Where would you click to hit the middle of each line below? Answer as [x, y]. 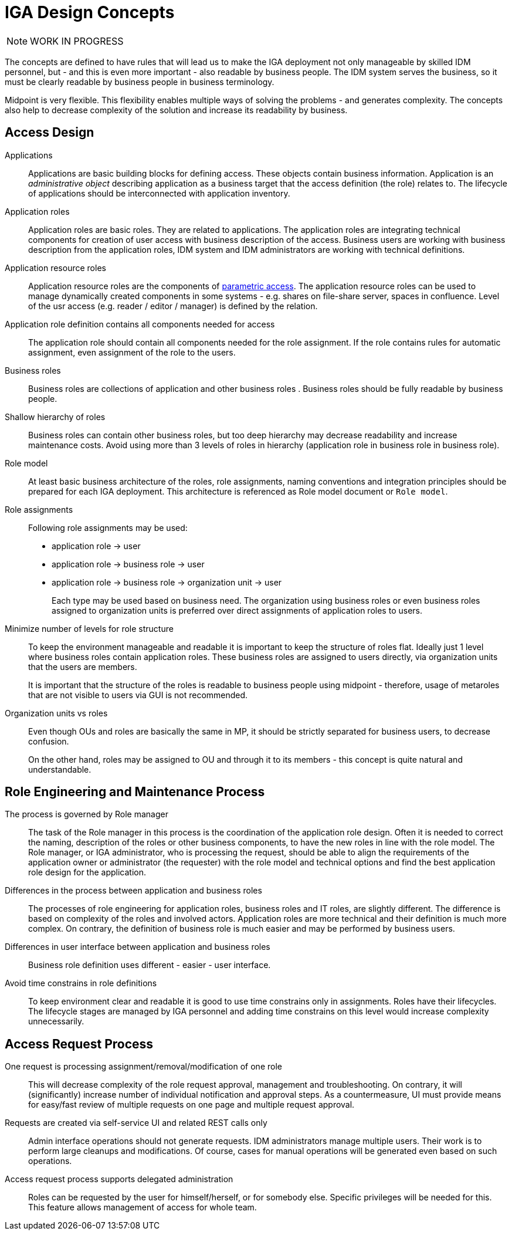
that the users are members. [83, 666]
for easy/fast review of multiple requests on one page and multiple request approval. [191, 1105]
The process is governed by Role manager [87, 814]
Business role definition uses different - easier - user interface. [150, 965]
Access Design [50, 133]
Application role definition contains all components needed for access [140, 324]
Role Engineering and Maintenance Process [135, 792]
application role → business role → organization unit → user [167, 582]
